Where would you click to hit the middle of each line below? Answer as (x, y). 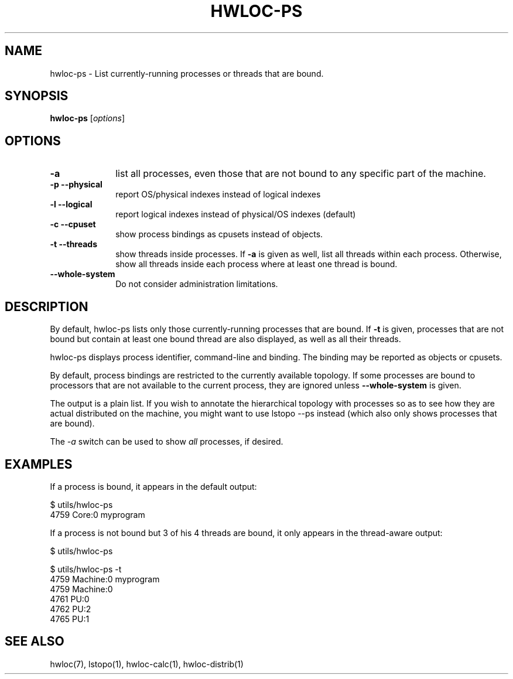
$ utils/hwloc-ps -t (86, 569)
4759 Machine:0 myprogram (105, 579)
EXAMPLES (39, 464)
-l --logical (71, 204)
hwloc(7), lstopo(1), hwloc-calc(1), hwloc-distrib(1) (147, 664)
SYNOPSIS (37, 96)
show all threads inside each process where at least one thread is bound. (256, 264)
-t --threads (73, 244)
